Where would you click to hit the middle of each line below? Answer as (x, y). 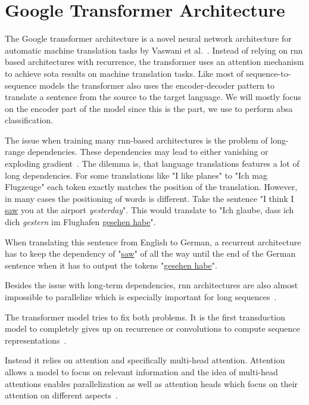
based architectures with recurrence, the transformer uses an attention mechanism (154, 62)
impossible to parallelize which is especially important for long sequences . (141, 297)
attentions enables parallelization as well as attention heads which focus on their (152, 383)
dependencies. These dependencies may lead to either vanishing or (148, 152)
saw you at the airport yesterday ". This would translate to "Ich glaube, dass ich (149, 210)
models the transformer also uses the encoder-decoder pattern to (157, 85)
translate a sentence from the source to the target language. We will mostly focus (153, 97)
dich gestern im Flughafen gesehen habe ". (80, 222)
